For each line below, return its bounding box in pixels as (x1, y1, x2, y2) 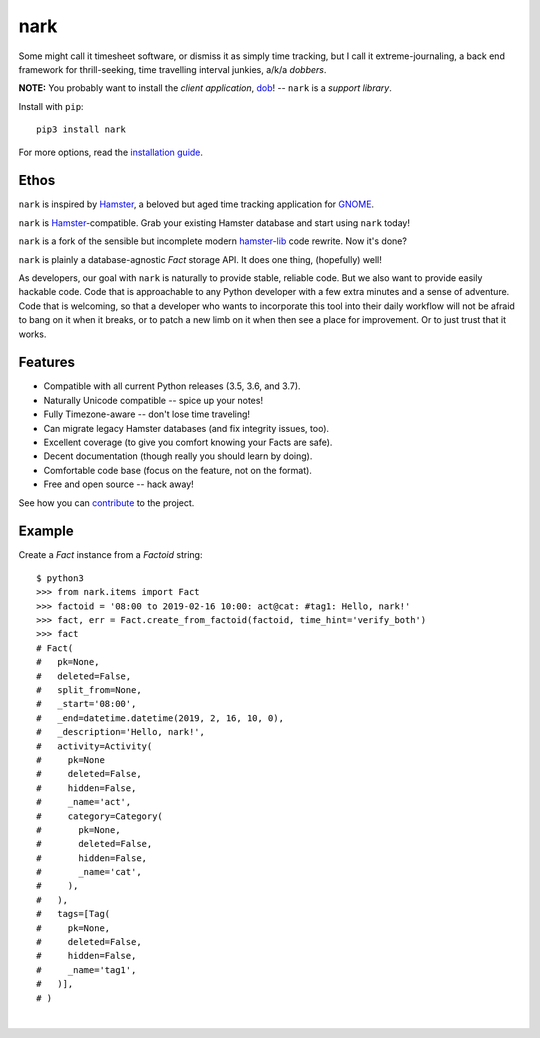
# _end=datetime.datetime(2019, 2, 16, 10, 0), (36, 712, 285, 724)
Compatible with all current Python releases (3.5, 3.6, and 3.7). (43, 380, 301, 392)
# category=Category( (36, 810, 164, 822)
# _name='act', (36, 796, 132, 808)
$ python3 (36, 572, 84, 584)
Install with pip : (18, 100, 84, 112)
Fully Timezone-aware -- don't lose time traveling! (43, 408, 250, 420)
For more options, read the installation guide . (18, 146, 204, 158)
